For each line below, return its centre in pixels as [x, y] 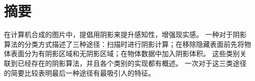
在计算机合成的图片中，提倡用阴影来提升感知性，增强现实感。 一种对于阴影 [125, 34]
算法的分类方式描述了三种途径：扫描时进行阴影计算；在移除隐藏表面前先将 [124, 44]
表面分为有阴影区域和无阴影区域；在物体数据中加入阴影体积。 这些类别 [125, 53]
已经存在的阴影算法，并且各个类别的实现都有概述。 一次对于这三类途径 [132, 63]
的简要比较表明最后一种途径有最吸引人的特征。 [79, 72]
